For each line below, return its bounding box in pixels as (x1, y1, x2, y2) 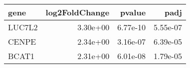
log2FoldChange (45, 6, 110, 18)
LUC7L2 (8, 21, 38, 33)
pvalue (120, 6, 146, 18)
